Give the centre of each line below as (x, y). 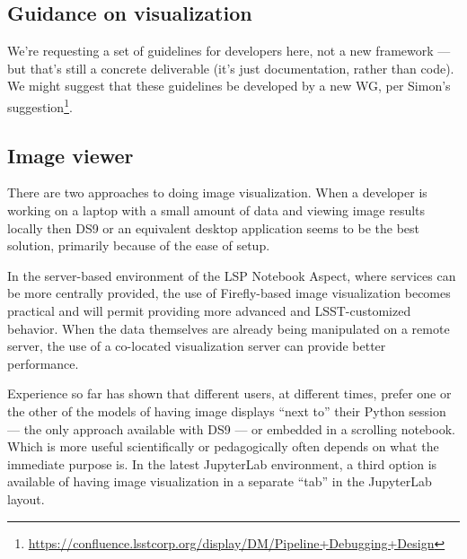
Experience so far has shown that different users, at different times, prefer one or (229, 393)
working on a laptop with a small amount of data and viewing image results (216, 210)
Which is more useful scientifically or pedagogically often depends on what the (223, 446)
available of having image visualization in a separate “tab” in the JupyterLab (220, 481)
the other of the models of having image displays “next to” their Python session (227, 411)
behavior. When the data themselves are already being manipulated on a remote (229, 328)
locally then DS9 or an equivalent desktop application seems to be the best (214, 227)
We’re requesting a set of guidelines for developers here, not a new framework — (229, 51)
